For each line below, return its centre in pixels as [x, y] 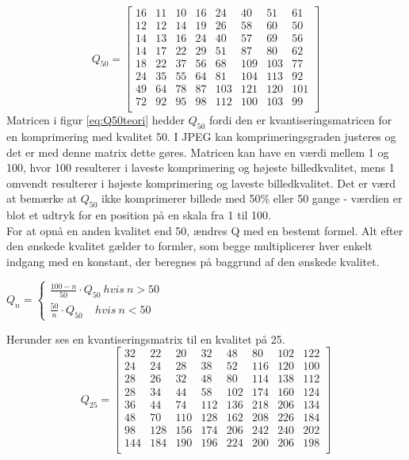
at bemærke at [42, 198]
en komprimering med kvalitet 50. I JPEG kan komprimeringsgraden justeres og [201, 137]
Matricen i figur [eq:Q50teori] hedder [96, 120]
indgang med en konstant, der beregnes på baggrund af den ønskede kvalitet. [193, 262]
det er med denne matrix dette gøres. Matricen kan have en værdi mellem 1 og [198, 152]
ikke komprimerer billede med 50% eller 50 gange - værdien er [252, 198]
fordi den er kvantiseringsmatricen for [300, 120]
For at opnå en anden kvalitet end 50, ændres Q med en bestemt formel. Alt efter [205, 230]
